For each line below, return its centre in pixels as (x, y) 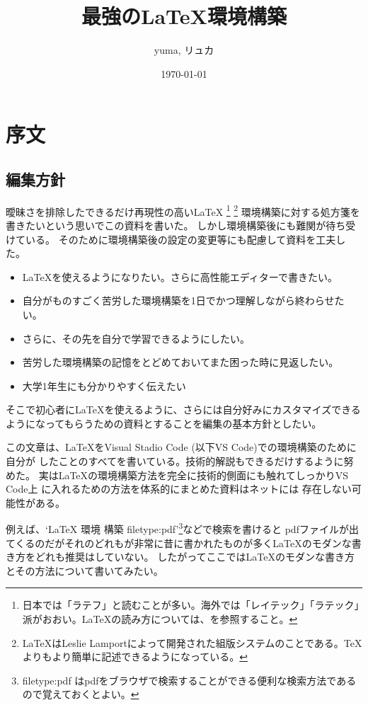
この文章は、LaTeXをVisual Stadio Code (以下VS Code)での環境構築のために (181, 447)
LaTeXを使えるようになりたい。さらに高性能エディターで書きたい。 (180, 276)
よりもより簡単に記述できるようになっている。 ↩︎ (135, 657)
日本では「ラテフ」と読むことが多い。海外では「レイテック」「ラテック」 (191, 605)
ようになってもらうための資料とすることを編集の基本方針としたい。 (164, 423)
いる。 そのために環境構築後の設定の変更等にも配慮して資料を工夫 (180, 239)
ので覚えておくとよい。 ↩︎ (81, 694)
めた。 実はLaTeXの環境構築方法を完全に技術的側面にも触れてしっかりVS (177, 475)
